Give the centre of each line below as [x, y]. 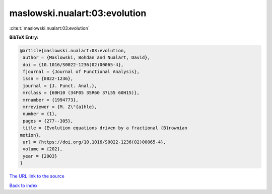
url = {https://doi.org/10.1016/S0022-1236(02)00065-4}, [94, 142]
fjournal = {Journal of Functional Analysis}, [81, 72]
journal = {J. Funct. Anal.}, [60, 86]
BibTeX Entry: [24, 37]
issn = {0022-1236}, [48, 79]
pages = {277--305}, [48, 121]
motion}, [31, 135]
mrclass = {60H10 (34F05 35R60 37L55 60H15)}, [81, 93]
